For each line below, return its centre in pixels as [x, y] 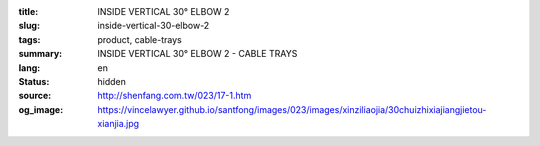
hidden [112, 81]
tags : [29, 39]
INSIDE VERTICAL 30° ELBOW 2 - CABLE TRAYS [197, 54]
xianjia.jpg [118, 124]
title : [28, 11]
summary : [40, 54]
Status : [34, 81]
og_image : [41, 109]
